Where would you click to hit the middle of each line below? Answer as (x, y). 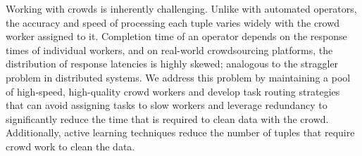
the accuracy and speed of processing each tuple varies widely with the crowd (173, 22)
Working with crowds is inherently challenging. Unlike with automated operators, (181, 8)
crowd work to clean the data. (70, 146)
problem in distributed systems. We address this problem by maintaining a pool (178, 77)
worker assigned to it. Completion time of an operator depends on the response (176, 36)
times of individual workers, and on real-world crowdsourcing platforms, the (169, 50)
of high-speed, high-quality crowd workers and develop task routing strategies (173, 91)
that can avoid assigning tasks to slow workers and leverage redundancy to (167, 105)
